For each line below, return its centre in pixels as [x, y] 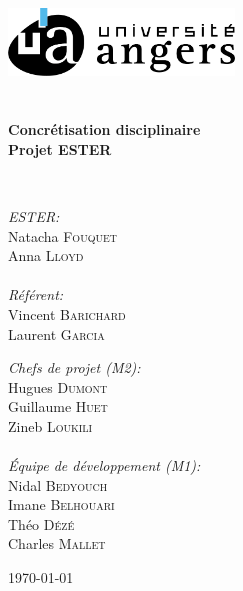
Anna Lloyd [46, 255]
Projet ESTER [60, 148]
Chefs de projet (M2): [74, 367]
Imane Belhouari [61, 504]
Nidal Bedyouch [58, 484]
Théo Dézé [41, 523]
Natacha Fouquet [62, 235]
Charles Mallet [57, 543]
